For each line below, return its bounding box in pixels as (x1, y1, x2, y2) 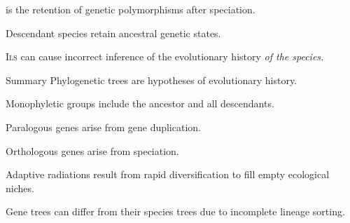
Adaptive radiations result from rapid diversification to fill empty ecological (6, 167, 330, 182)
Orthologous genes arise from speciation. (6, 143, 179, 158)
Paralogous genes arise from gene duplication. (6, 119, 201, 134)
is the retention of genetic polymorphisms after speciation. (6, 2, 255, 16)
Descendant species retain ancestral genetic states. (6, 25, 221, 40)
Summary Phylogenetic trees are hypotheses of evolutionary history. (6, 72, 297, 87)
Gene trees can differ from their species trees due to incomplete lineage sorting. (6, 204, 345, 219)
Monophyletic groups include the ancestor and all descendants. (6, 96, 274, 111)
